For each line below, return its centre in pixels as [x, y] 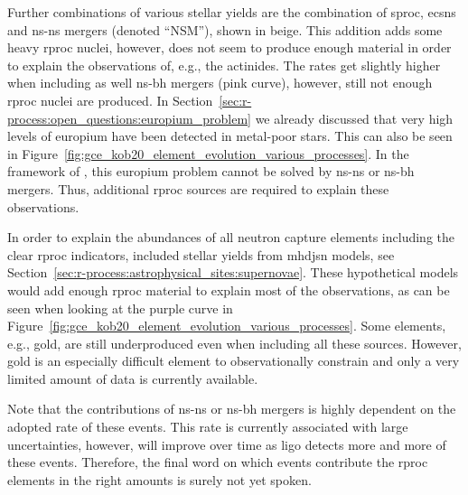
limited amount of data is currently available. [133, 378]
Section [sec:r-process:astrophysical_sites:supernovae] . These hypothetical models [233, 272]
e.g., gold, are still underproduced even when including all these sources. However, [234, 343]
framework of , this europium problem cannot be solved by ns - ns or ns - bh [211, 171]
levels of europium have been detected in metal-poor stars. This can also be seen [230, 136]
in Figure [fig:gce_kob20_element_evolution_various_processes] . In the [208, 153]
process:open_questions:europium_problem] [129, 118]
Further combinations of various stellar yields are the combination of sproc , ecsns [232, 12]
